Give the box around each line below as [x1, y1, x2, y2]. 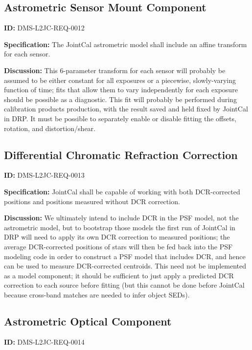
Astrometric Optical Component [4, 313, 172, 328]
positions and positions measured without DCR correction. [4, 196, 180, 206]
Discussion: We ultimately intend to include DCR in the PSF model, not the [4, 213, 239, 223]
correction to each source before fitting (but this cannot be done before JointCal [4, 280, 245, 290]
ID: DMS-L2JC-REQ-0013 [4, 170, 85, 180]
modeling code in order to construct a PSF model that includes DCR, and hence [4, 251, 246, 261]
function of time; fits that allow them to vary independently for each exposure [4, 84, 238, 95]
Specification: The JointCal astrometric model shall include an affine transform [4, 39, 247, 49]
